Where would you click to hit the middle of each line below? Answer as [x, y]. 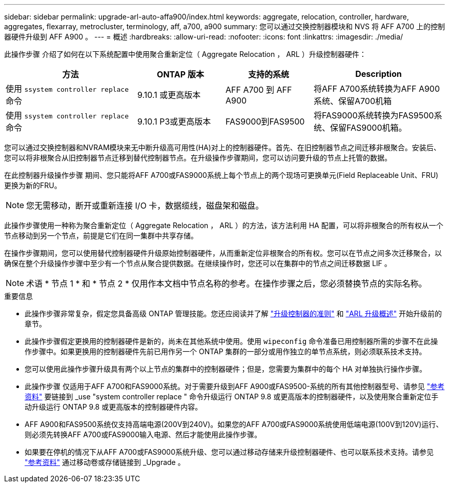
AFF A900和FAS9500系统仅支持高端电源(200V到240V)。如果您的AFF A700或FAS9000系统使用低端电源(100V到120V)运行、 [234, 424]
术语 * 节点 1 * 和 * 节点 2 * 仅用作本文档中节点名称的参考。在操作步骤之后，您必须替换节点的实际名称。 [227, 283]
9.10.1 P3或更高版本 [174, 121]
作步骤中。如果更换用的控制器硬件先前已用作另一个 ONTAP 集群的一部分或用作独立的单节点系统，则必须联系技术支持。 [226, 351]
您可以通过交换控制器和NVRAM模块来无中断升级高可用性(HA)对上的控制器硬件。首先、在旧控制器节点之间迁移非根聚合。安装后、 [222, 147]
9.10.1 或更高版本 [169, 95]
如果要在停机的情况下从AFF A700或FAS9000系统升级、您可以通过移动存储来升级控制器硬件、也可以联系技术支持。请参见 [229, 452]
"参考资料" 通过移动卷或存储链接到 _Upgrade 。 [105, 462]
